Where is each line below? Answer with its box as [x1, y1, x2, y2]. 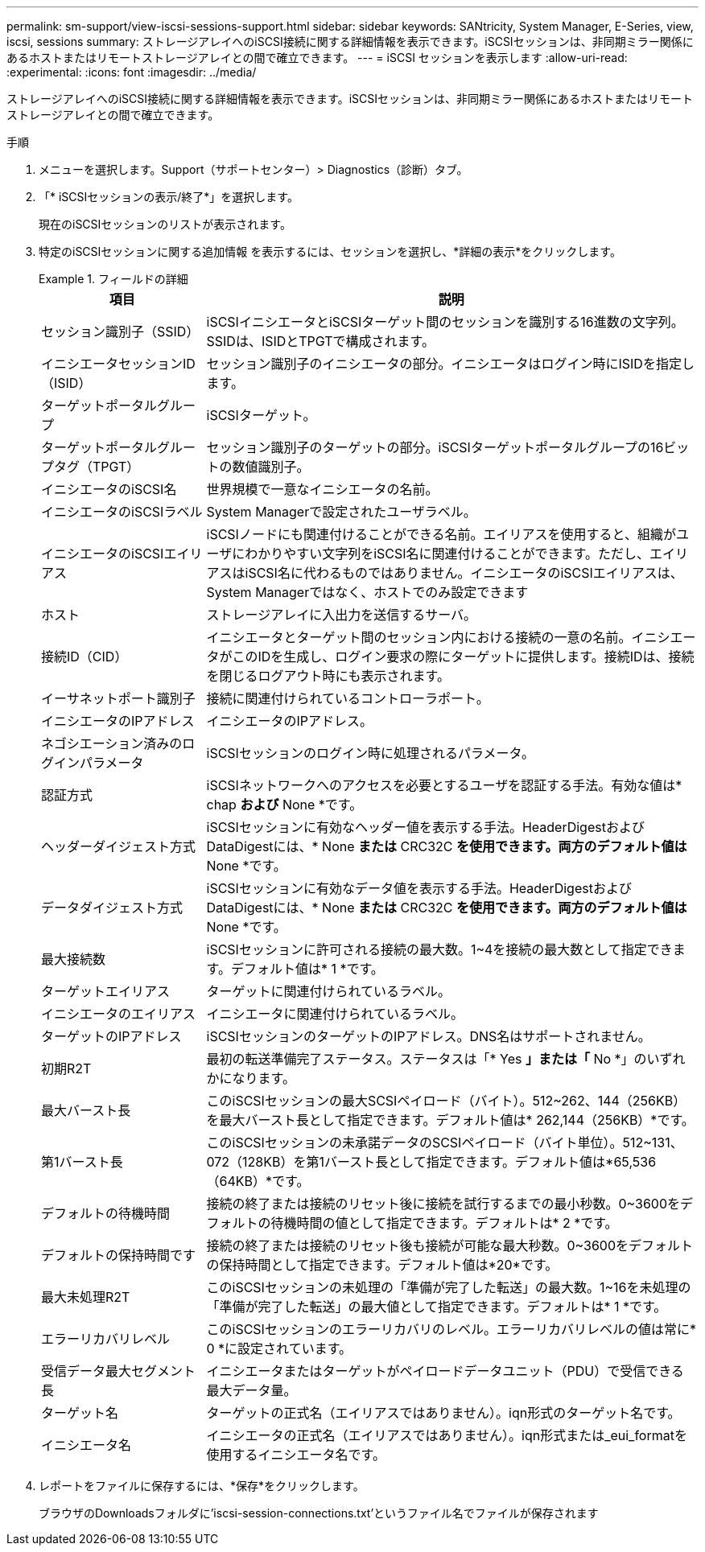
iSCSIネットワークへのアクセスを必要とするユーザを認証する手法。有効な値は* [206, 777, 682, 793]
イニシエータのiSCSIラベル [41, 504, 203, 520]
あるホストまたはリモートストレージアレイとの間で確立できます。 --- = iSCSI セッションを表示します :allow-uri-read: [6, 51, 628, 64]
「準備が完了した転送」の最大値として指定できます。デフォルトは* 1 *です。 [206, 1299, 667, 1315]
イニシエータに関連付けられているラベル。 [206, 1006, 464, 1022]
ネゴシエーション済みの [41, 735, 183, 751]
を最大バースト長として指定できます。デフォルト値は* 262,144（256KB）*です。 [206, 1112, 695, 1128]
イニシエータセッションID [41, 356, 196, 372]
